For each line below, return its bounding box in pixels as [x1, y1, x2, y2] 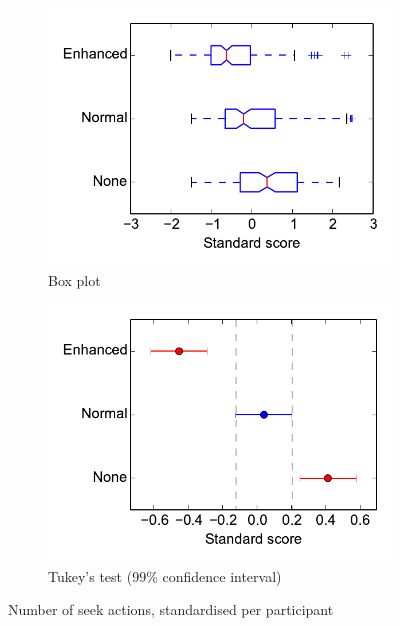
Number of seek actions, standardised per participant [8, 599, 334, 620]
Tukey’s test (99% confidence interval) [48, 565, 282, 586]
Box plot [48, 269, 101, 290]
